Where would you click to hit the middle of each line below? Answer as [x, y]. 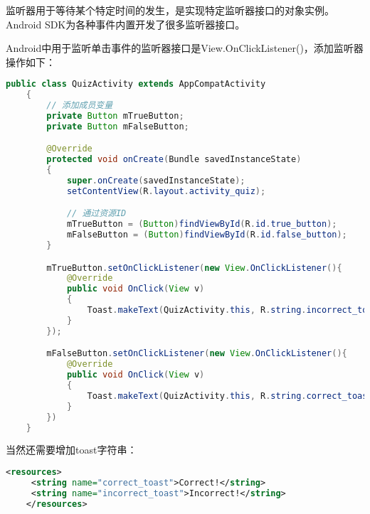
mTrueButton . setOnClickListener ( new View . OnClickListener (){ [194, 268]
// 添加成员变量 [80, 106]
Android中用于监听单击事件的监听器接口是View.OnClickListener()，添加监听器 [185, 48]
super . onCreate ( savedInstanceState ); [156, 181]
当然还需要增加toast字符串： [72, 450]
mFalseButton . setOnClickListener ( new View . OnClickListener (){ [197, 354]
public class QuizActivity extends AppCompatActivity [136, 84]
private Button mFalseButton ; [118, 126]
